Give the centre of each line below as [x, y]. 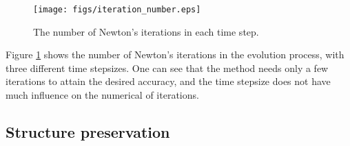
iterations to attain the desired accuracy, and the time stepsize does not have [168, 81]
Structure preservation [88, 132]
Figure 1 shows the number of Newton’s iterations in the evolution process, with [175, 54]
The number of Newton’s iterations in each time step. [146, 31]
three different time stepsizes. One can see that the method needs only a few [167, 68]
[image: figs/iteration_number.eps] [117, 10]
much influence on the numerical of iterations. [102, 95]
